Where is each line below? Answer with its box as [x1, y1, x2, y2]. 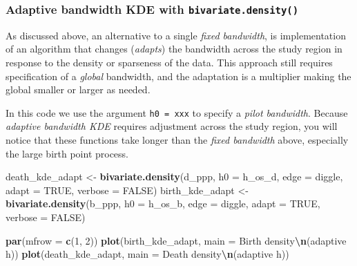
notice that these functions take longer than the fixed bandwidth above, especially [6, 133, 349, 146]
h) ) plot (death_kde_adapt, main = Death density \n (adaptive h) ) [6, 247, 289, 261]
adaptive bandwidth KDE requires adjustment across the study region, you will [6, 119, 338, 133]
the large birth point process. [6, 146, 129, 160]
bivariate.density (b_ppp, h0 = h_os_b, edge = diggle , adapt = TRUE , [6, 196, 320, 211]
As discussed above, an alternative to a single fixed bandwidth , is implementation [6, 28, 346, 42]
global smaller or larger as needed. [6, 82, 151, 97]
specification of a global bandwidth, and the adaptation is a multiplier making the [6, 68, 351, 83]
